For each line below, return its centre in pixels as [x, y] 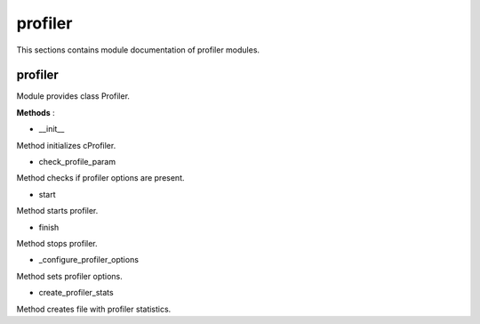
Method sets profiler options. [70, 276]
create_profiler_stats [76, 293]
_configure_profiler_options [89, 260]
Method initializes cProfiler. [66, 145]
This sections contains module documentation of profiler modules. [138, 50]
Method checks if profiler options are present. [101, 178]
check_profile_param [77, 162]
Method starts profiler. [57, 211]
